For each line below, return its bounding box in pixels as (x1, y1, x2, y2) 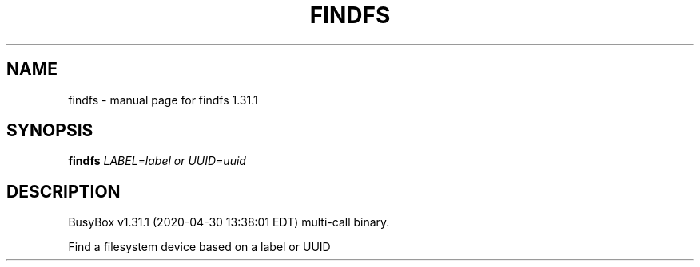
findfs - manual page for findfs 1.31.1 (68, 92, 258, 107)
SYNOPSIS (6, 120, 93, 141)
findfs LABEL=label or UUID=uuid (68, 154, 246, 168)
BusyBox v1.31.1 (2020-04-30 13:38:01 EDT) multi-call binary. (68, 215, 390, 230)
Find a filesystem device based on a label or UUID (68, 240, 331, 254)
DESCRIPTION (6, 181, 121, 202)
